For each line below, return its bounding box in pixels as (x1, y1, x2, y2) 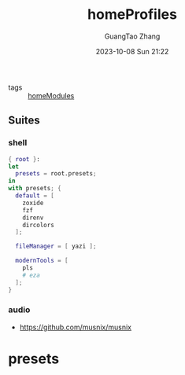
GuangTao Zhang (104, 31, 161, 41)
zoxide (22, 199, 44, 207)
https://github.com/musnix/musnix (19, 322, 132, 332)
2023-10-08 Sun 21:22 (95, 46, 169, 56)
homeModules (28, 90, 75, 100)
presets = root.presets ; (15, 170, 97, 178)
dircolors (22, 221, 55, 229)
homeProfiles (87, 6, 177, 24)
